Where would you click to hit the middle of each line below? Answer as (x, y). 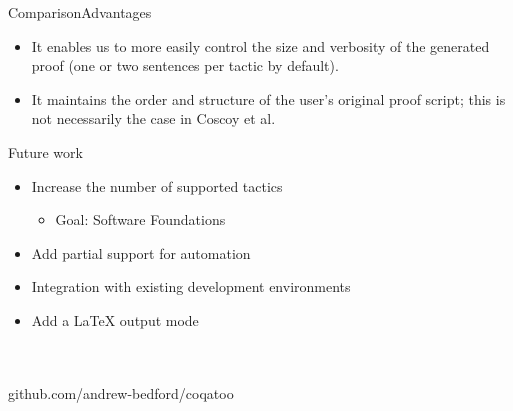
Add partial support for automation (141, 252)
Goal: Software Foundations (140, 219)
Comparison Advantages (80, 12)
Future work (45, 151)
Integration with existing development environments (191, 286)
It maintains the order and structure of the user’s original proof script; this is (268, 98)
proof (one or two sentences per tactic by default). (185, 65)
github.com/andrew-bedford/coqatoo (121, 392)
